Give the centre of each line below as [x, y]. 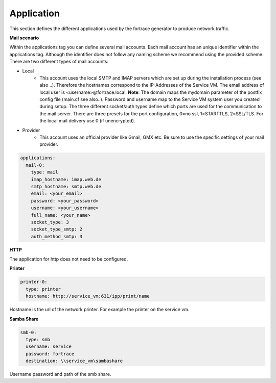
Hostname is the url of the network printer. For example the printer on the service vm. [99, 310]
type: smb [38, 339]
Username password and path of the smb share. [60, 374]
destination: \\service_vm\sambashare [74, 361]
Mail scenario [24, 38]
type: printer [43, 289]
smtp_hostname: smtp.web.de [66, 186]
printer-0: [34, 282]
